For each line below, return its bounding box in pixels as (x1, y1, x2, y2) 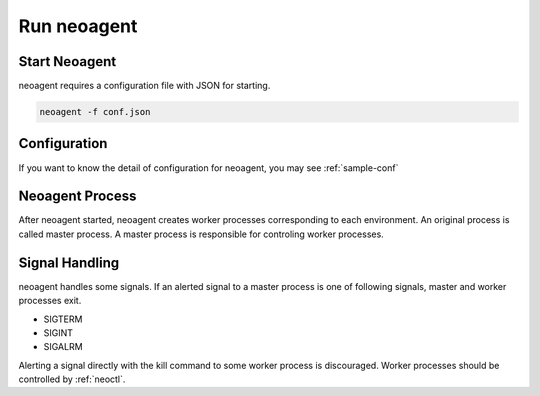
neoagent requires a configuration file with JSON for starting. (18, 80, 271, 92)
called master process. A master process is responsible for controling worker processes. (18, 228, 384, 240)
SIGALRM (43, 341, 84, 353)
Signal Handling (18, 254, 120, 271)
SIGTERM (43, 313, 83, 325)
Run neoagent (18, 15, 138, 37)
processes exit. (18, 295, 82, 307)
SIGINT (43, 326, 74, 339)
